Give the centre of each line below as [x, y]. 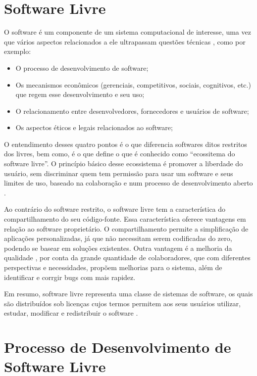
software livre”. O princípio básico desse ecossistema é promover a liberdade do [124, 164]
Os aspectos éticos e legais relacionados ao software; [94, 127]
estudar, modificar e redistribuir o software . [71, 313]
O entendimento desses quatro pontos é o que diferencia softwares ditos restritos [126, 144]
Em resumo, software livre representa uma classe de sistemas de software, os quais [128, 294]
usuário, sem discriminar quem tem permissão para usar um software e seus [119, 173]
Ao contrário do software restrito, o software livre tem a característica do [115, 209]
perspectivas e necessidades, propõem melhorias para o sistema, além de [113, 267]
